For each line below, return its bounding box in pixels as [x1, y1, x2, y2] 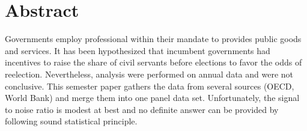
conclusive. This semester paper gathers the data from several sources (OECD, [5, 79, 294, 92]
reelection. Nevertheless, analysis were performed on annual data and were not [5, 67, 294, 80]
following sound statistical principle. [5, 115, 138, 127]
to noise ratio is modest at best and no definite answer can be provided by [5, 103, 279, 115]
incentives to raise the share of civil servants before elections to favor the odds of [5, 56, 302, 69]
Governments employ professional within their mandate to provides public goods [5, 32, 302, 45]
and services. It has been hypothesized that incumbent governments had [5, 44, 270, 56]
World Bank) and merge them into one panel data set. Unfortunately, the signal [5, 91, 300, 104]
